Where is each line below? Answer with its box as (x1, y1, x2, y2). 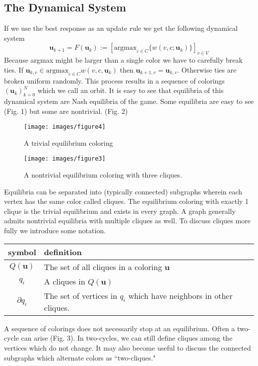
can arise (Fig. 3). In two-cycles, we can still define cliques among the (21, 333, 233, 343)
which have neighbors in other (128, 289, 233, 301)
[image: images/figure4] (24, 123, 106, 131)
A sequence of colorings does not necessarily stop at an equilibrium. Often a (4, 323, 235, 333)
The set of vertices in (44, 289, 118, 301)
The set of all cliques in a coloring (44, 261, 162, 273)
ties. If (4, 64, 23, 75)
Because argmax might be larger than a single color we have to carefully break (4, 55, 243, 65)
